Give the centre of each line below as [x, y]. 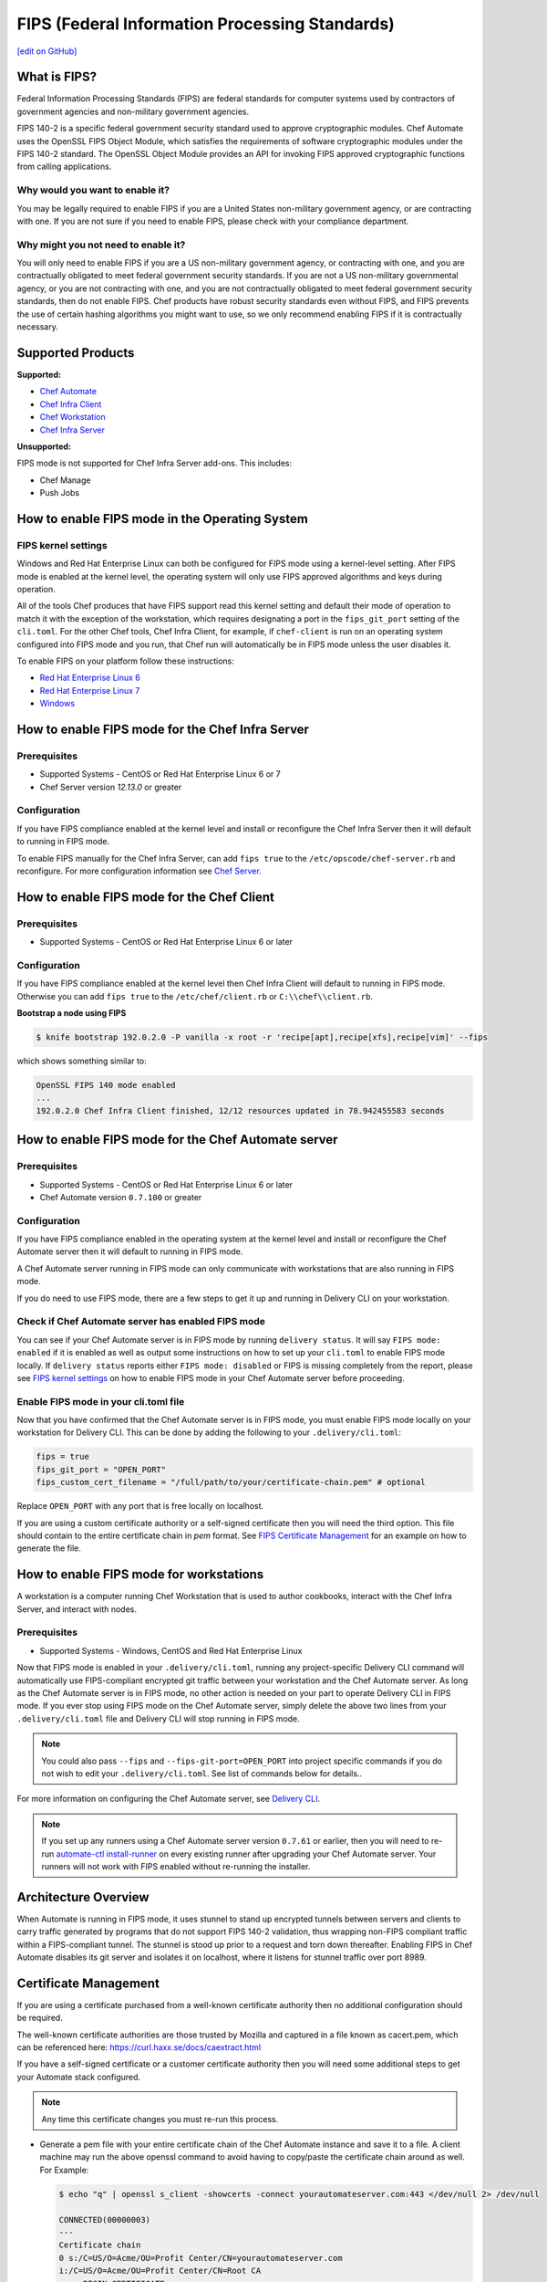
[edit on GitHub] [47, 51]
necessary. [38, 327]
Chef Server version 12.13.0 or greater [111, 787]
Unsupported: [44, 446]
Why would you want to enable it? [93, 190]
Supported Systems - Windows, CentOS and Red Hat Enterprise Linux [171, 1650]
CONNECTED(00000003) [104, 2219]
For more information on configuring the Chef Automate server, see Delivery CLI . [169, 1799]
